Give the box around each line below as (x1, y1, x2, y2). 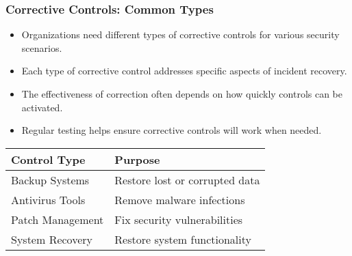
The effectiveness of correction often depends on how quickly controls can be (21, 87, 343, 100)
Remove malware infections (114, 191, 245, 208)
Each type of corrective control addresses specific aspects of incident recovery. (21, 63, 347, 78)
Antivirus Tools (11, 191, 86, 208)
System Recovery (11, 231, 92, 247)
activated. (21, 100, 63, 114)
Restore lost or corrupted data (114, 171, 260, 188)
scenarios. (21, 40, 62, 55)
